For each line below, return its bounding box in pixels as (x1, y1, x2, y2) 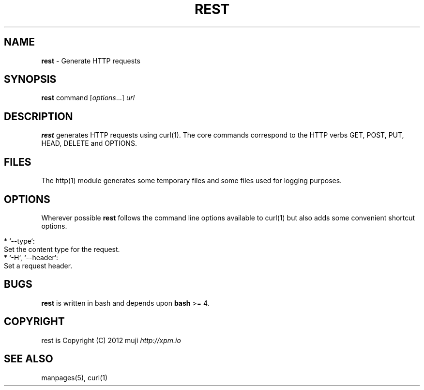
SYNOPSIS (4, 73, 57, 86)
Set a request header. (4, 261, 73, 270)
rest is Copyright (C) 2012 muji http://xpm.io (41, 336, 181, 344)
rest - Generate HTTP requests (41, 56, 140, 65)
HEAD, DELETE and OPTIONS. (41, 139, 137, 148)
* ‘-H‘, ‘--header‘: (4, 253, 58, 262)
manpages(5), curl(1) (41, 373, 108, 382)
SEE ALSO (4, 353, 53, 365)
